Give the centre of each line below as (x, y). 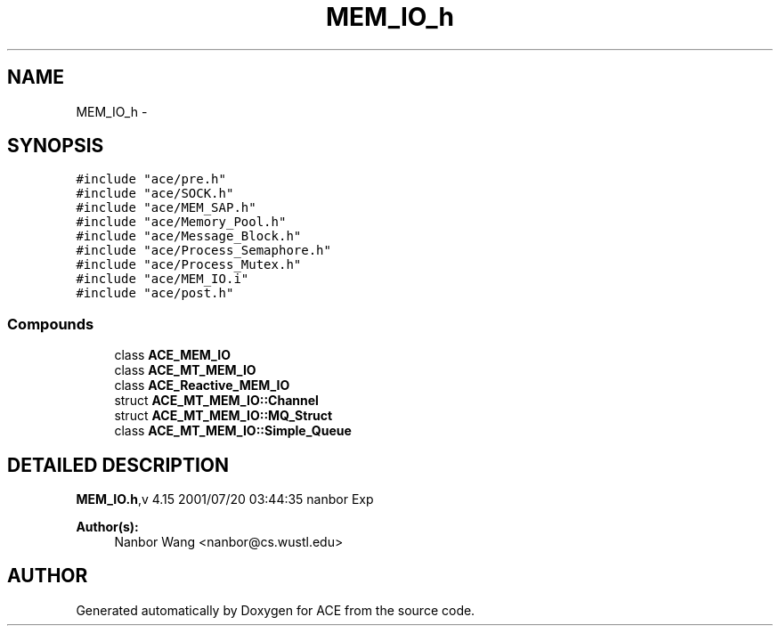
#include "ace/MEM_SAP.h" (166, 208)
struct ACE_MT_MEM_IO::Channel (216, 401)
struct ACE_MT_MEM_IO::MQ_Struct (223, 416)
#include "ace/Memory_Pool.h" (181, 222)
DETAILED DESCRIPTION (118, 465)
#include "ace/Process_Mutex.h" (189, 265)
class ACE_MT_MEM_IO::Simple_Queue (233, 431)
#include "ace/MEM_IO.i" (162, 279)
